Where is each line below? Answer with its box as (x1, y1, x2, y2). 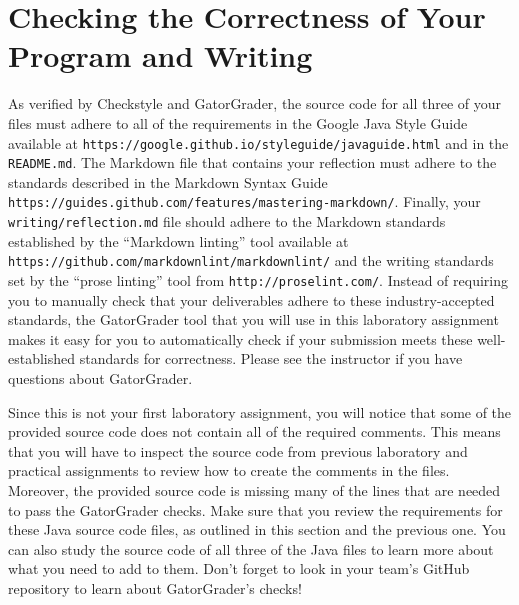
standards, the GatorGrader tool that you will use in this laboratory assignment (8, 309, 499, 330)
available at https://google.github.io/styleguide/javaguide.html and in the (8, 132, 509, 153)
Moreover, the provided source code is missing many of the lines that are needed (8, 479, 501, 500)
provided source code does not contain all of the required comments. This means (8, 421, 501, 442)
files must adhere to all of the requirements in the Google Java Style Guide (8, 112, 468, 133)
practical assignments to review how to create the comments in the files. (8, 460, 450, 481)
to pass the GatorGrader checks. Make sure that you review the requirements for (8, 499, 503, 520)
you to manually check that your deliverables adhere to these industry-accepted (8, 289, 495, 310)
